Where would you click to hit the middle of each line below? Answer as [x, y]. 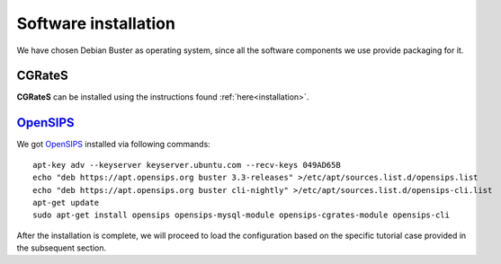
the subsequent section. [62, 248]
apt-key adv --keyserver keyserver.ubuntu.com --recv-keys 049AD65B [187, 165]
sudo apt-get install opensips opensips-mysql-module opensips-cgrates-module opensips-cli [241, 215]
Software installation [96, 23]
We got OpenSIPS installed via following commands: [113, 145]
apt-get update [66, 202]
